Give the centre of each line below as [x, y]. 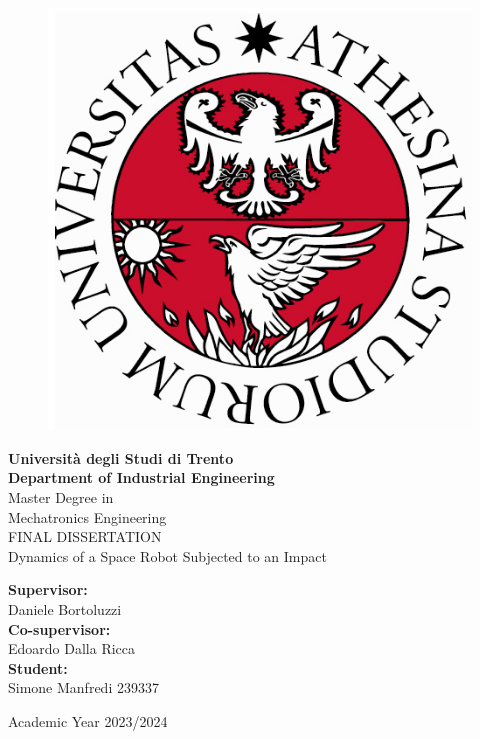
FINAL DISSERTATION [85, 536]
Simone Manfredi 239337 [83, 687]
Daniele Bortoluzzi [65, 609]
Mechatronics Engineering [87, 516]
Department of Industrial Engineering [141, 477]
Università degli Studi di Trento [121, 457]
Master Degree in [61, 497]
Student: [38, 667]
